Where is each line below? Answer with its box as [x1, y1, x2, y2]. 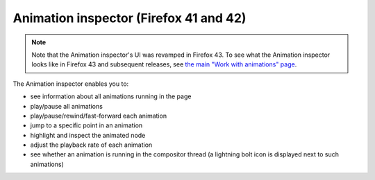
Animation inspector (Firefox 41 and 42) [12, 10, 247, 26]
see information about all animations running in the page [30, 92, 192, 100]
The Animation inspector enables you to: [12, 80, 129, 88]
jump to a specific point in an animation [30, 121, 143, 129]
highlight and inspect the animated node [30, 131, 146, 139]
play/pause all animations [30, 102, 103, 110]
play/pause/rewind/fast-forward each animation [30, 111, 167, 120]
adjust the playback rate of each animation [30, 141, 153, 149]
